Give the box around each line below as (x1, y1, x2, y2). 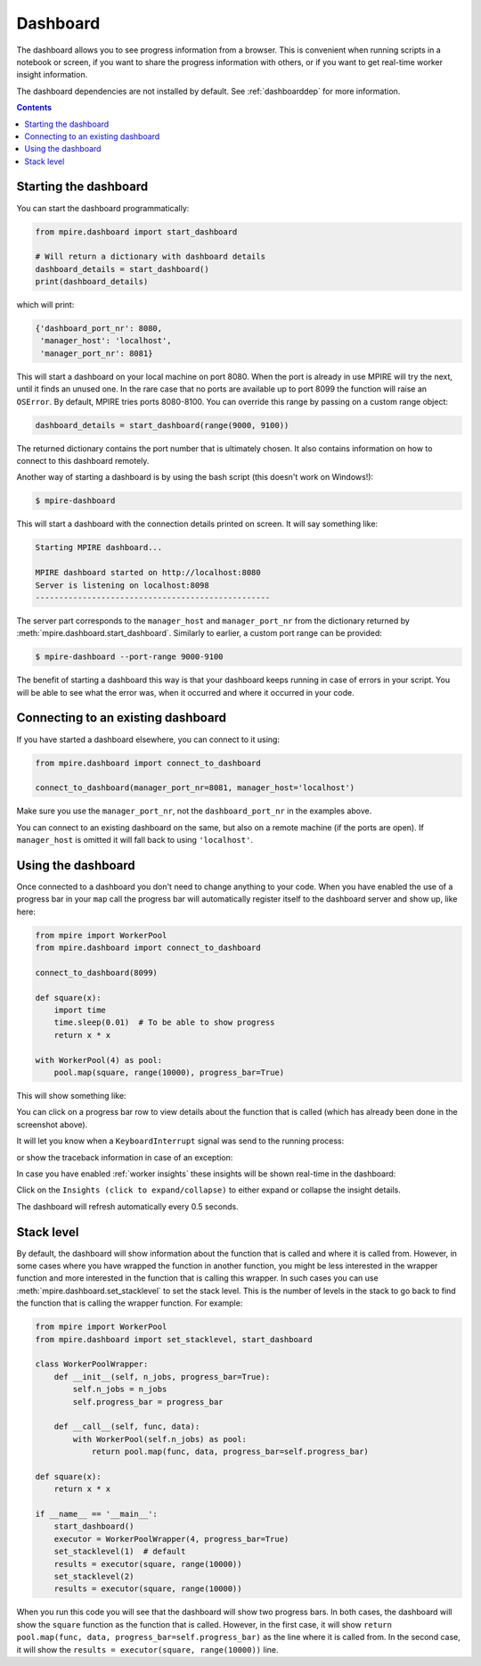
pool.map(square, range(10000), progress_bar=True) (53, 1068, 285, 1078)
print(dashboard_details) (35, 276, 149, 287)
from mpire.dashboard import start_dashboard (35, 227, 238, 236)
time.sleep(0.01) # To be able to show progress (53, 1018, 275, 1027)
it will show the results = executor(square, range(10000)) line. (16, 1644, 279, 1654)
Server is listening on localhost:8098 (35, 580, 209, 590)
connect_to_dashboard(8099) (35, 968, 158, 977)
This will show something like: (16, 1091, 126, 1101)
